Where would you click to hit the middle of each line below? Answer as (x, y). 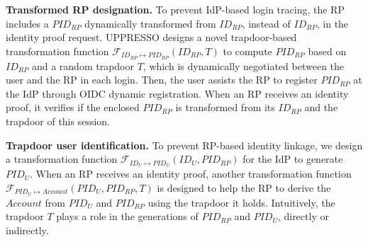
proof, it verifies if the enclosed (73, 107)
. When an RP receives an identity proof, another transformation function (191, 174)
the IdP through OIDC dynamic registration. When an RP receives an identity (177, 93)
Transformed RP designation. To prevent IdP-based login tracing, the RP (175, 9)
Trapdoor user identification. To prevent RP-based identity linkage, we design (184, 145)
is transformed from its (225, 107)
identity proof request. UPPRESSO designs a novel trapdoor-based (151, 37)
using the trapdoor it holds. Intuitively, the (241, 202)
